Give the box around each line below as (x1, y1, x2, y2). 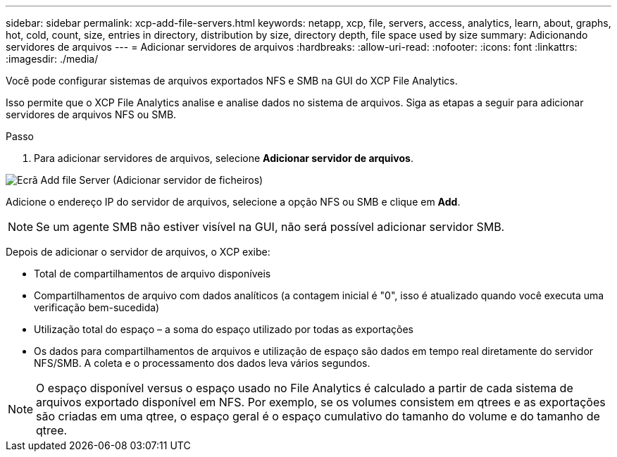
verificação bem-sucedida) (34, 301, 160, 313)
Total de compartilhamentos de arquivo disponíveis (34, 268, 271, 280)
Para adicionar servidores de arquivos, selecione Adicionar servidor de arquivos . (34, 152, 413, 164)
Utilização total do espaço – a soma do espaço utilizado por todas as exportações (34, 323, 413, 335)
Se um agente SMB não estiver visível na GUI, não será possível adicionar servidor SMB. (36, 220, 505, 234)
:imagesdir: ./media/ (6, 53, 99, 65)
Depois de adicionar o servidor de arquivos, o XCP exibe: (6, 246, 270, 258)
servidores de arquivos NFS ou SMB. (6, 108, 177, 120)
